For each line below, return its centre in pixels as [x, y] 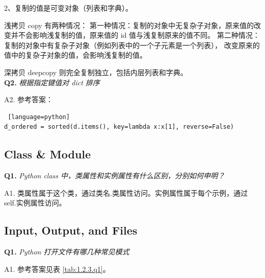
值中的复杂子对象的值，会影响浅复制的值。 [75, 55]
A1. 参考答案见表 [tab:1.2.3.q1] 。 [57, 269]
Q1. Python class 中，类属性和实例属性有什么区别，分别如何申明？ [115, 176]
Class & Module [48, 154]
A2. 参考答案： [29, 99]
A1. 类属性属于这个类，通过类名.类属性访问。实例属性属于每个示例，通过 [126, 192]
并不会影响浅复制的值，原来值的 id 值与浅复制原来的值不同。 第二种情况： [135, 35]
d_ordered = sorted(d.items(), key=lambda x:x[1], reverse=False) [119, 127]
